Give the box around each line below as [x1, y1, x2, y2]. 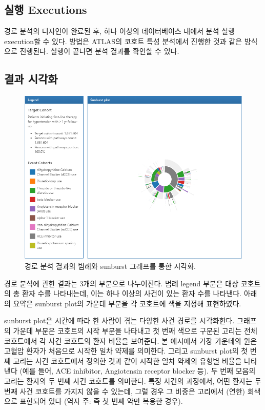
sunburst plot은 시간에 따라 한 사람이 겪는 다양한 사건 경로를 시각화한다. [4, 315, 235, 326]
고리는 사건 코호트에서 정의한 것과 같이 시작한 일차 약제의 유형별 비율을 [13, 355, 242, 366]
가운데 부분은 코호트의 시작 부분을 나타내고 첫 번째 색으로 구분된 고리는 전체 [13, 325, 257, 336]
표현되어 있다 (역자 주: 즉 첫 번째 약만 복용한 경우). [19, 396, 183, 406]
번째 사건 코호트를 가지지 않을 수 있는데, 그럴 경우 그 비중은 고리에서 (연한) [4, 385, 246, 396]
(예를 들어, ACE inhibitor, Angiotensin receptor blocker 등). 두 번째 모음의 [19, 365, 256, 376]
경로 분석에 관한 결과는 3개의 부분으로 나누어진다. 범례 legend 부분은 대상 [4, 278, 239, 288]
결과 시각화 [4, 71, 58, 87]
